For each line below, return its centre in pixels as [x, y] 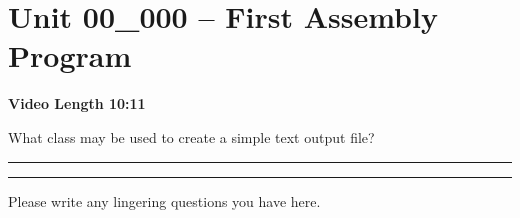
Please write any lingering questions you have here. [164, 200]
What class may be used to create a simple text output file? [191, 136]
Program [70, 55]
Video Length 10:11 [77, 103]
